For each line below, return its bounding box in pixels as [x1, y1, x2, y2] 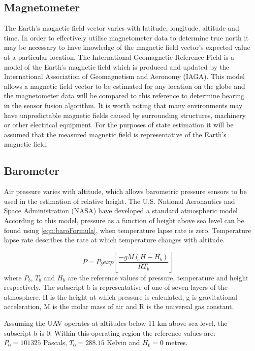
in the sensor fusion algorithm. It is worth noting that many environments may [4, 100, 243, 110]
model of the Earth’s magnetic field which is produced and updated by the [4, 61, 229, 72]
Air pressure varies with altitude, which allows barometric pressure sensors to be [4, 186, 247, 196]
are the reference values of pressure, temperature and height [67, 272, 249, 282]
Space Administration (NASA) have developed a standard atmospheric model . [4, 205, 242, 216]
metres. [165, 337, 188, 348]
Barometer [4, 163, 60, 178]
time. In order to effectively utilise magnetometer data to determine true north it [4, 32, 249, 42]
